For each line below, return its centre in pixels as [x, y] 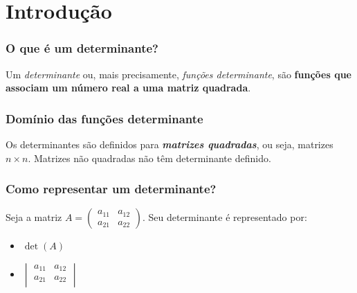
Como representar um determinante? [111, 189]
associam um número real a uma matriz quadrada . [128, 88]
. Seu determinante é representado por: [225, 217]
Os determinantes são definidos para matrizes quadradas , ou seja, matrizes [170, 144]
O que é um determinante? [82, 48]
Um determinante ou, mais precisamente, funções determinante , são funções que [178, 74]
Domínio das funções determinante [104, 118]
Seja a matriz [34, 217]
